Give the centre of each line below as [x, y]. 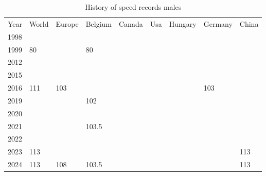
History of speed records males [133, 7]
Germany [218, 23]
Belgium [99, 23]
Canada [131, 23]
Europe [67, 23]
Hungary [183, 23]
